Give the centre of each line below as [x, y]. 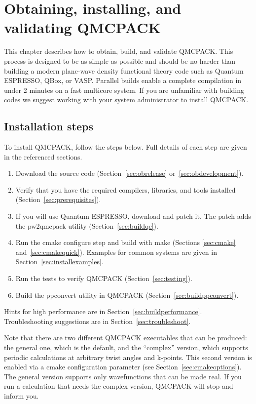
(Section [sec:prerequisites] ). [58, 199]
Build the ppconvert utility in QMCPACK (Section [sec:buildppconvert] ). [127, 295]
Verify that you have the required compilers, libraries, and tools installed [126, 189]
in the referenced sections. [43, 156]
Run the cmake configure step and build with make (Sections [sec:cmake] [126, 242]
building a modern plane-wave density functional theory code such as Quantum [124, 70]
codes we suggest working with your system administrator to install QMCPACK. [126, 100]
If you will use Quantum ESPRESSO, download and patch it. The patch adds [133, 216]
